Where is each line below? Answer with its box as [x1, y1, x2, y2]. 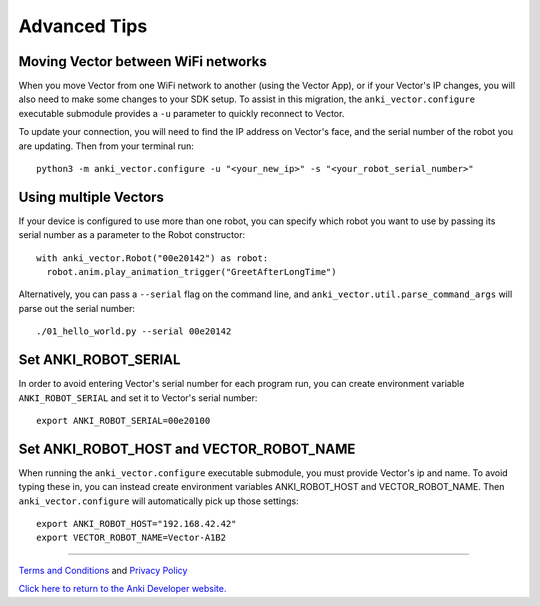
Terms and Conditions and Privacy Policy [18, 564, 188, 576]
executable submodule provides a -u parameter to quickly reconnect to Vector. [18, 107, 345, 119]
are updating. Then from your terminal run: [18, 140, 195, 152]
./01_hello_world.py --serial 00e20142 [36, 326, 232, 337]
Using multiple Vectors [18, 188, 165, 205]
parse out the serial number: [18, 302, 135, 314]
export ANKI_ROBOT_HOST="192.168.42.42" [36, 518, 237, 530]
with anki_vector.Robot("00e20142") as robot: [36, 252, 269, 264]
